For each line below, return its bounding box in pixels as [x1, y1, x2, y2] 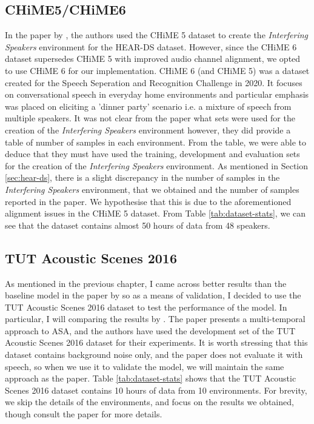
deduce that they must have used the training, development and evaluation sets [5, 147, 300, 160]
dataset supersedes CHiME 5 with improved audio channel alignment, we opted [5, 52, 301, 65]
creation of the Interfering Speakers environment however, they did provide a [5, 123, 291, 136]
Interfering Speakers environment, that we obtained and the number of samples [5, 183, 299, 195]
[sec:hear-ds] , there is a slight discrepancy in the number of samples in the [5, 171, 280, 184]
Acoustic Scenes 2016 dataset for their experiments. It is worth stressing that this [5, 336, 308, 349]
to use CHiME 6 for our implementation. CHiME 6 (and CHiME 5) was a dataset [5, 64, 310, 76]
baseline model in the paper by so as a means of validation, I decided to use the [5, 289, 301, 301]
